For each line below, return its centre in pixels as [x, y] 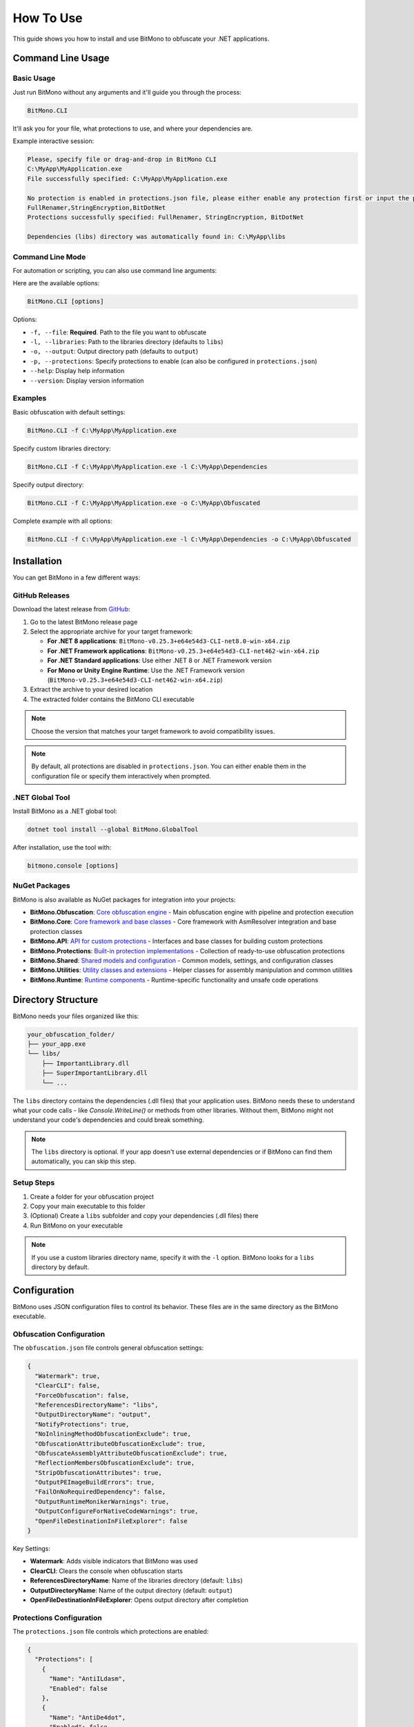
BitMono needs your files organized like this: [76, 1016]
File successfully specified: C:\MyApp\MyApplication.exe [127, 179]
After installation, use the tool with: [62, 847]
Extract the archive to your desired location [91, 689]
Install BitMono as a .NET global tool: [65, 811]
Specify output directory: [48, 484]
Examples [30, 399]
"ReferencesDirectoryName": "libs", [97, 1405]
